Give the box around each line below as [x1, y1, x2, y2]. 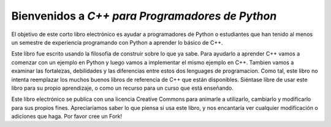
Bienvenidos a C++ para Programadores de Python [11, 9, 277, 23]
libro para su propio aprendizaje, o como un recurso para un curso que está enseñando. [11, 84, 234, 92]
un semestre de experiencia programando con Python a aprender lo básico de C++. [11, 38, 223, 46]
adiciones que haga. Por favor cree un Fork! [11, 113, 123, 120]
